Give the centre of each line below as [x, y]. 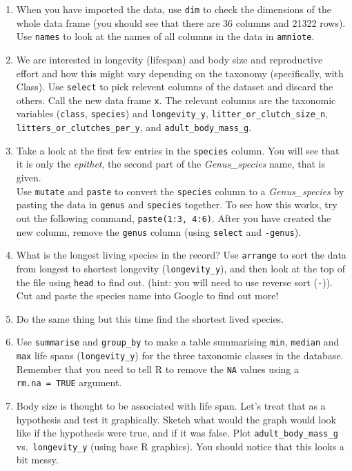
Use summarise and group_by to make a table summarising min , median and [178, 342]
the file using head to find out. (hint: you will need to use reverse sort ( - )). [174, 282]
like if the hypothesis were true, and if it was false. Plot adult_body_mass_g [177, 433]
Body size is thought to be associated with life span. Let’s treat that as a [171, 405]
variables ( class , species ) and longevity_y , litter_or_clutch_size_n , [172, 113]
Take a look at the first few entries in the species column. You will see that [178, 150]
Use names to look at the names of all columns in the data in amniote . [165, 36]
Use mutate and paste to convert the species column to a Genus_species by [180, 191]
